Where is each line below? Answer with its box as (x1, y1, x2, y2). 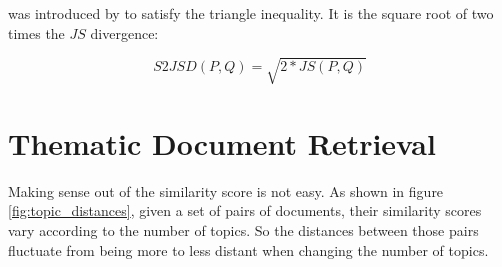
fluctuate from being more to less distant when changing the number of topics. (8, 239, 489, 260)
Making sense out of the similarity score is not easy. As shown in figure (8, 180, 444, 201)
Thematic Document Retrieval (8, 122, 436, 163)
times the (8, 22, 65, 43)
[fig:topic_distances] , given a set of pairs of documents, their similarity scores (8, 200, 482, 221)
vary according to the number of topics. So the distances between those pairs (8, 220, 479, 241)
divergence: (90, 22, 159, 43)
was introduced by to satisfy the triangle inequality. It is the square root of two (8, 3, 494, 23)
